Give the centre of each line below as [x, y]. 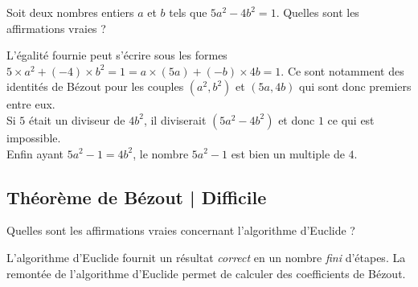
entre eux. [31, 104]
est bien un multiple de [288, 153]
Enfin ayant [35, 153]
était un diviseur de [77, 119]
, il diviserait [175, 119]
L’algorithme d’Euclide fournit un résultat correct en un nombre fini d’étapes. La [206, 257]
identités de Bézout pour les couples [95, 86]
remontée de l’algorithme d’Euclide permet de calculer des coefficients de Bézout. [206, 273]
